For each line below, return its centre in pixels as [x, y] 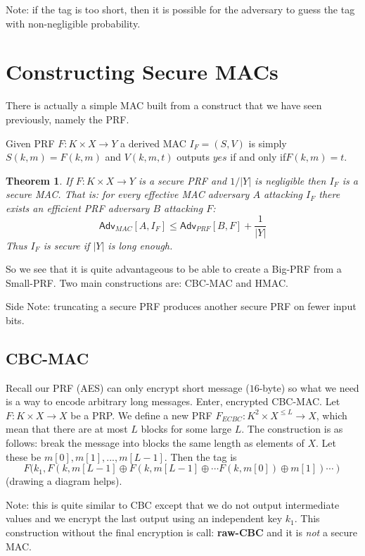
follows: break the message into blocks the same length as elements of [155, 443]
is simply [268, 143]
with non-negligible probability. [73, 23]
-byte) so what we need [309, 387]
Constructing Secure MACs [142, 72]
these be [24, 456]
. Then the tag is [200, 456]
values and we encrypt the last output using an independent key [144, 518]
